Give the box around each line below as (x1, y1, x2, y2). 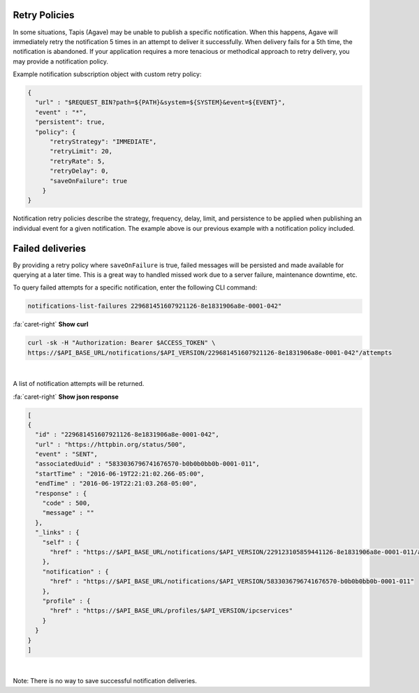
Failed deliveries (13, 242, 87, 255)
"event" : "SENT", (35, 450, 98, 458)
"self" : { (42, 538, 80, 546)
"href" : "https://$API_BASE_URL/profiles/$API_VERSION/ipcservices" (50, 607, 293, 615)
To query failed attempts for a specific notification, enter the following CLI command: (13, 283, 258, 292)
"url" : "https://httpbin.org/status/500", (35, 441, 186, 448)
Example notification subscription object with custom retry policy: (13, 70, 202, 78)
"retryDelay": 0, (50, 167, 110, 175)
